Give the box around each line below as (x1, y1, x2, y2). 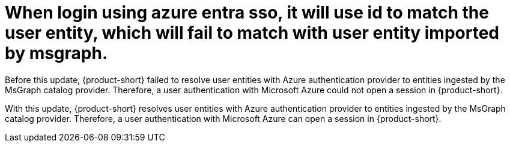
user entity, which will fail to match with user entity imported (5, 23, 500, 43)
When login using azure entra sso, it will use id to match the (5, 2, 489, 23)
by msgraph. (5, 43, 108, 63)
